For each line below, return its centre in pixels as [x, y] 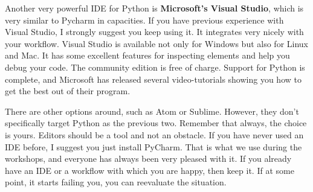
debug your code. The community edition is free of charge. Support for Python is [155, 67]
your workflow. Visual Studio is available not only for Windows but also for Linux [156, 43]
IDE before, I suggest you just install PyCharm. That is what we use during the [153, 146]
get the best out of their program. [68, 91]
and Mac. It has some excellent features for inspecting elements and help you [147, 55]
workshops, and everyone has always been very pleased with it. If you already [148, 158]
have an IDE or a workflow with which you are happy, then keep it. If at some [150, 170]
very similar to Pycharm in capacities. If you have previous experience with [144, 20]
